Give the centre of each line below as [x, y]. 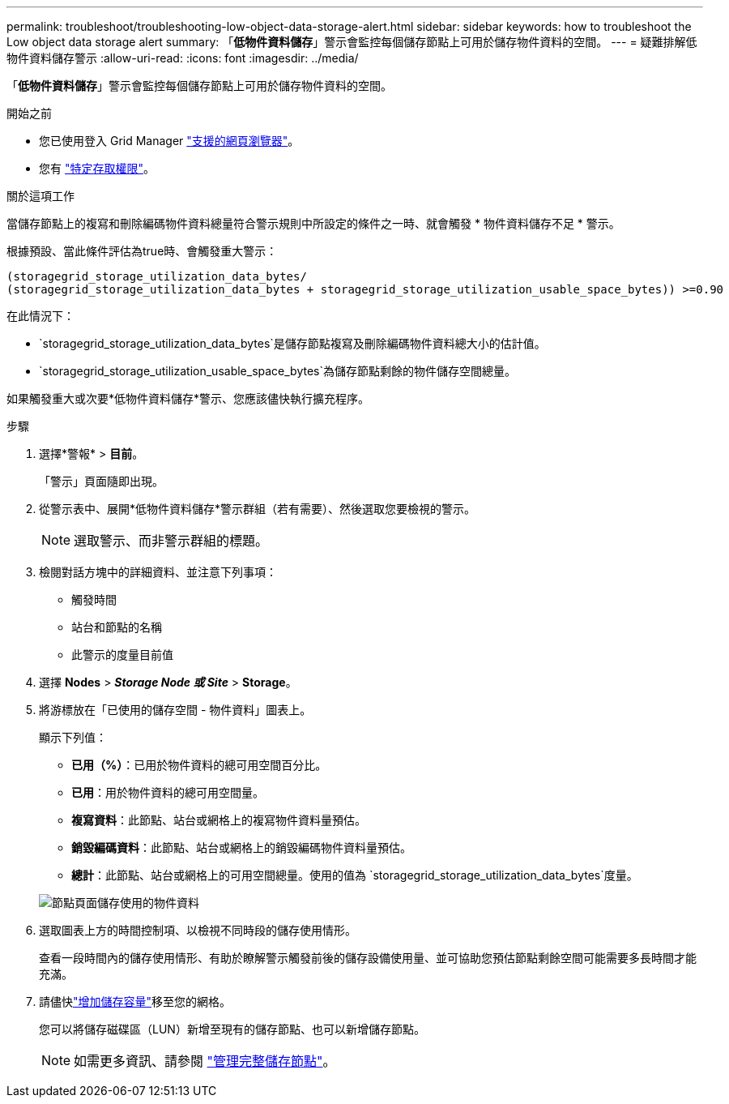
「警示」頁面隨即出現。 [101, 481]
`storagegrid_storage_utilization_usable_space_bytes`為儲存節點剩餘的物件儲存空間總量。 [278, 371]
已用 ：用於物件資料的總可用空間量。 [168, 792]
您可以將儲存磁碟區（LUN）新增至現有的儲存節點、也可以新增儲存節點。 [232, 1029]
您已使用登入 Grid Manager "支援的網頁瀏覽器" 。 [169, 141]
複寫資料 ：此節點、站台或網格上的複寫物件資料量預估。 [219, 820]
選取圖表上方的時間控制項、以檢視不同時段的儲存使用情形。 [198, 930]
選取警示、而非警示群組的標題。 [171, 541]
